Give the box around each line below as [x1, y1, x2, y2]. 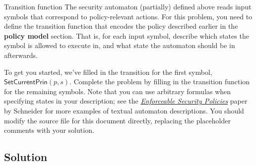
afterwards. [4, 50, 38, 60]
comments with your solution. [4, 125, 94, 135]
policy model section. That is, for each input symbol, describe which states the [4, 30, 249, 41]
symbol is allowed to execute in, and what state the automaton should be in [4, 40, 235, 51]
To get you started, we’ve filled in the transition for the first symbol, [4, 66, 212, 77]
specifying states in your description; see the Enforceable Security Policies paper [4, 96, 248, 106]
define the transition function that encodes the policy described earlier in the [4, 21, 238, 31]
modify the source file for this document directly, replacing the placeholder [4, 115, 231, 125]
